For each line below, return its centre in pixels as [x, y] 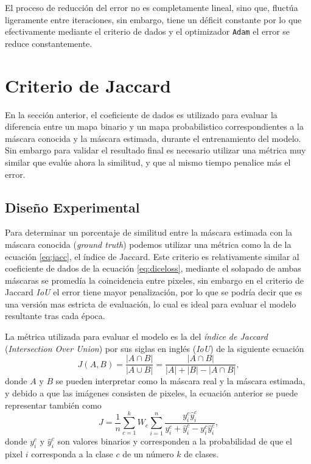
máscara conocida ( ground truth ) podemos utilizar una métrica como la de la [148, 244]
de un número [148, 454]
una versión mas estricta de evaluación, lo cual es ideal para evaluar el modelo [151, 304]
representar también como [53, 405]
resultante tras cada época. [55, 316]
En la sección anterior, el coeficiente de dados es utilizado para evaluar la [141, 114]
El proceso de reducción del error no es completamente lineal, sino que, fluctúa [152, 7]
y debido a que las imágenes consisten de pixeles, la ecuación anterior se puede [152, 392]
